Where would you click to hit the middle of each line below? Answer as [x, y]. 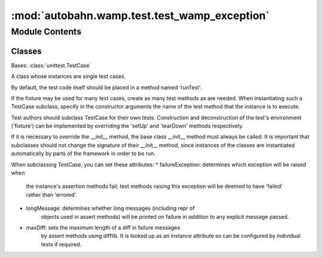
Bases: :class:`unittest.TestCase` [51, 65]
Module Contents [46, 32]
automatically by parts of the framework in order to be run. [83, 154]
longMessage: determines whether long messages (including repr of [110, 208]
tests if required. [61, 244]
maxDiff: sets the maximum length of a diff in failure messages [103, 227]
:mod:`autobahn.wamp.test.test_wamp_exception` [140, 16]
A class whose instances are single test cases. [68, 76]
